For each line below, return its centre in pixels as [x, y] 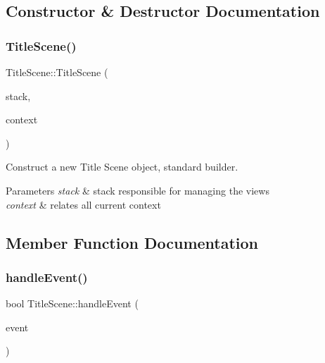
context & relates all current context [83, 204]
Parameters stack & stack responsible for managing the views [138, 190]
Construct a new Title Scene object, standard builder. [122, 167]
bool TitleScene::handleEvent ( [72, 303]
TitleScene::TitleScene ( [57, 72]
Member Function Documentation [132, 242]
